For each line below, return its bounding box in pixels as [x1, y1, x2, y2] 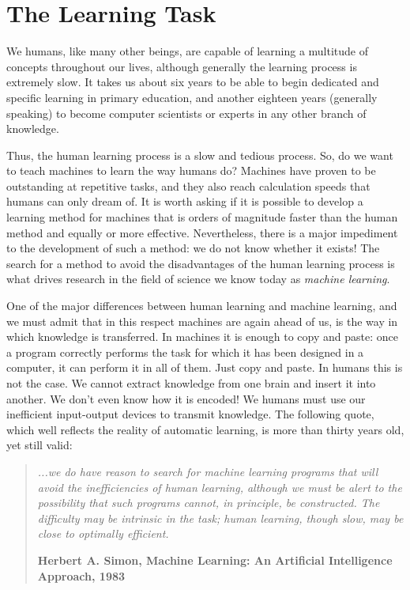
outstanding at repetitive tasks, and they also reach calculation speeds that [6, 177, 371, 194]
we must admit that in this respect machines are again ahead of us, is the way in [6, 312, 398, 329]
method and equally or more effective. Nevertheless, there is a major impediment [6, 224, 398, 240]
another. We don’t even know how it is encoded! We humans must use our [6, 390, 366, 407]
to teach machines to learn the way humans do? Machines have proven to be [6, 162, 376, 179]
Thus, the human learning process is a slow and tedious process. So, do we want [6, 146, 393, 163]
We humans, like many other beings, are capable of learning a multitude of [6, 43, 369, 59]
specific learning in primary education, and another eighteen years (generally [6, 89, 378, 105]
